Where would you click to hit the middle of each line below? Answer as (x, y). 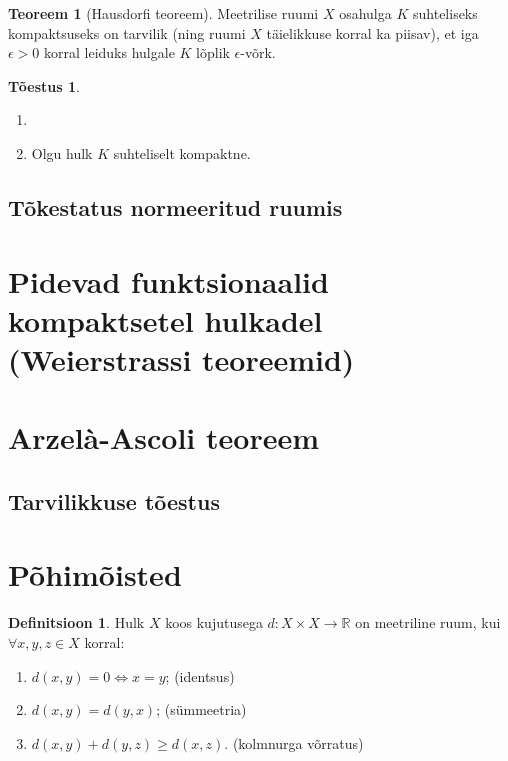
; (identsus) (200, 675)
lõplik (213, 52)
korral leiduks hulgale (109, 52)
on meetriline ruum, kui (428, 622)
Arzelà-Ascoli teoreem (163, 437)
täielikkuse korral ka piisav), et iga (372, 32)
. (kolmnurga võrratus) (294, 742)
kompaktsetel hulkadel (165, 319)
